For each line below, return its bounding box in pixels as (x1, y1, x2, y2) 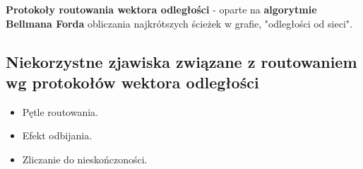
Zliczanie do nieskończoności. (22, 151, 148, 166)
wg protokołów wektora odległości (6, 71, 259, 93)
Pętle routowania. (22, 104, 98, 119)
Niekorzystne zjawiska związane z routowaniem (6, 50, 357, 72)
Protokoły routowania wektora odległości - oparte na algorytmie (6, 2, 317, 16)
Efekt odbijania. (22, 128, 93, 143)
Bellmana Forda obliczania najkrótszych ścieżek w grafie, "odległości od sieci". (6, 16, 352, 30)
